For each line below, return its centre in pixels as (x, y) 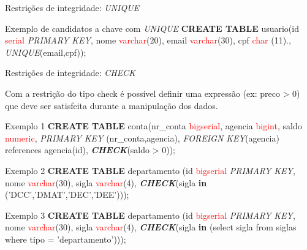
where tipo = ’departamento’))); (66, 239)
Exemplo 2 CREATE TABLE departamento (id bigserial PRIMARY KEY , (150, 170)
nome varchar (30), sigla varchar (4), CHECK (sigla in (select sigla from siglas (151, 227)
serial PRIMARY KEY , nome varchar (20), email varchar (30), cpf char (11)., (148, 40)
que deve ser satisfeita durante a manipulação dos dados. (112, 105)
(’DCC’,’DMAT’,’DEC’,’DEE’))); (67, 195)
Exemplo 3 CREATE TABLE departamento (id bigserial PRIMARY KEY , (150, 215)
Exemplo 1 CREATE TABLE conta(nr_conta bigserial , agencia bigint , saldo (153, 126)
